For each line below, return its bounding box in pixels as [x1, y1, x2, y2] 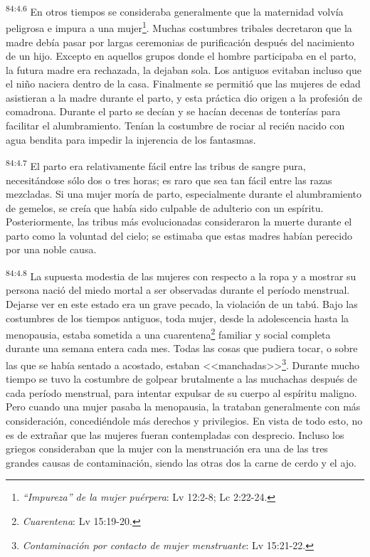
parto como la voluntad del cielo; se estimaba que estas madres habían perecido [6, 228, 352, 243]
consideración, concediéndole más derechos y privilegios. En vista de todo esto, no [6, 413, 363, 428]
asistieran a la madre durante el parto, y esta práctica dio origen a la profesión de [6, 90, 363, 105]
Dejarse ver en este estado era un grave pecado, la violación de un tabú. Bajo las [6, 296, 358, 311]
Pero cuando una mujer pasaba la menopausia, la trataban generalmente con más [6, 399, 361, 414]
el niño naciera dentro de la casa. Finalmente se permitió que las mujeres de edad [6, 76, 361, 91]
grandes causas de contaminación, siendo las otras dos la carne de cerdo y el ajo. [6, 455, 356, 470]
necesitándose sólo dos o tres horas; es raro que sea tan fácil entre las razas [6, 172, 332, 187]
